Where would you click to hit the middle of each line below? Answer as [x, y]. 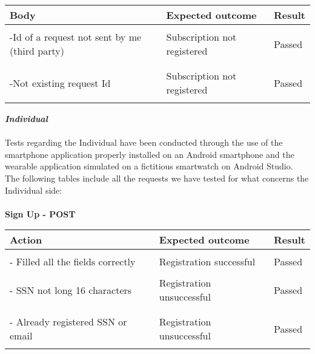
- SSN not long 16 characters [71, 290]
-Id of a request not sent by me [76, 37]
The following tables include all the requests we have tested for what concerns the [157, 178]
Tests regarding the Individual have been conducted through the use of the [144, 142]
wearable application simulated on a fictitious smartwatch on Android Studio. [149, 166]
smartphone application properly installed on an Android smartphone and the [150, 154]
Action [26, 240]
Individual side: [34, 190]
